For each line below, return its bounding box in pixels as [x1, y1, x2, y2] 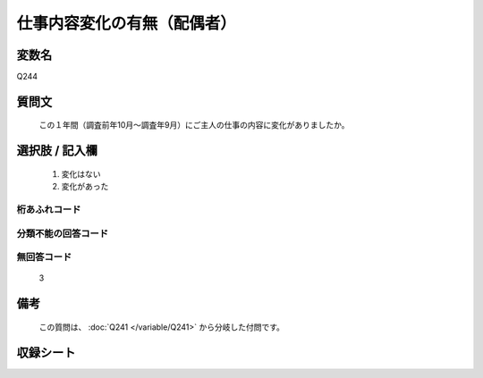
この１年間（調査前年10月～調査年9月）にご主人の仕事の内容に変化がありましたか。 [38, 120, 350, 130]
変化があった [61, 181, 109, 192]
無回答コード [16, 251, 72, 264]
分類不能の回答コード [16, 227, 109, 239]
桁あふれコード [16, 204, 81, 216]
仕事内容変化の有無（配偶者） [16, 13, 237, 33]
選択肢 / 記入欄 [16, 143, 98, 158]
